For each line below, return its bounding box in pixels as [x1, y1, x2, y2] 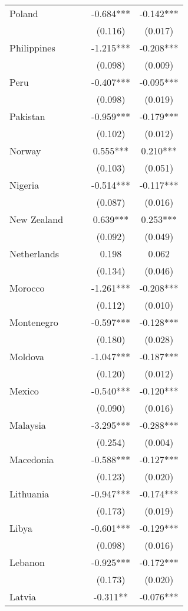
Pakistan [9, 109, 45, 123]
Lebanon [9, 555, 45, 569]
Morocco [9, 281, 45, 295]
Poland [9, 7, 38, 20]
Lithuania [9, 487, 50, 500]
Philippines [9, 41, 55, 54]
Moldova [9, 350, 45, 363]
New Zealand [9, 212, 64, 226]
